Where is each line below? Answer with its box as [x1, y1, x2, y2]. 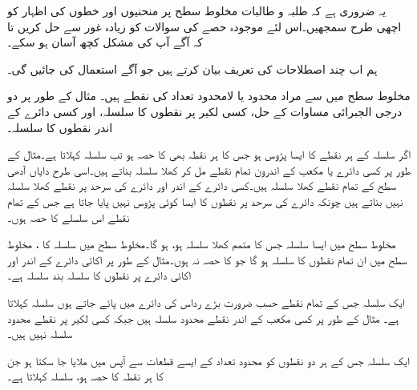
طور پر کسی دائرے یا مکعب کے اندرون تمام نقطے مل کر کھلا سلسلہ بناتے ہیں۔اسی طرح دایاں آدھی [7, 161, 411, 178]
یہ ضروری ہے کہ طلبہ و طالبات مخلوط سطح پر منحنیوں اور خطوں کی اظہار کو [7, 2, 387, 18]
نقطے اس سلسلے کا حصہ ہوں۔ [7, 208, 130, 225]
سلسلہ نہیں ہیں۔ [7, 325, 73, 342]
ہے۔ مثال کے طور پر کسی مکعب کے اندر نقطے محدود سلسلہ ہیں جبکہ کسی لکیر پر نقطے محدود [7, 309, 399, 326]
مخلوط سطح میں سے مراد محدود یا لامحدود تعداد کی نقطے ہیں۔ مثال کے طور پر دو [7, 87, 411, 104]
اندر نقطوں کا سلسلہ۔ [7, 119, 113, 135]
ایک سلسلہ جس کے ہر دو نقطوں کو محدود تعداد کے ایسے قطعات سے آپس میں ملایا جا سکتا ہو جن [7, 352, 410, 368]
